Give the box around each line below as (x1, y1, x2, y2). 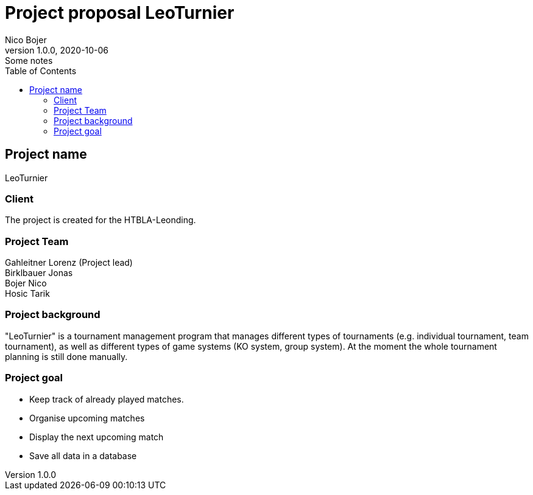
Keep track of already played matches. (29, 393, 184, 404)
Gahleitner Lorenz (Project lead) (5, 257, 133, 268)
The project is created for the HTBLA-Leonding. (5, 215, 196, 226)
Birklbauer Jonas (5, 268, 73, 279)
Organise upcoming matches (29, 412, 145, 423)
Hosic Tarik (5, 288, 50, 299)
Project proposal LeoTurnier (5, 2, 235, 23)
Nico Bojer (5, 34, 47, 45)
